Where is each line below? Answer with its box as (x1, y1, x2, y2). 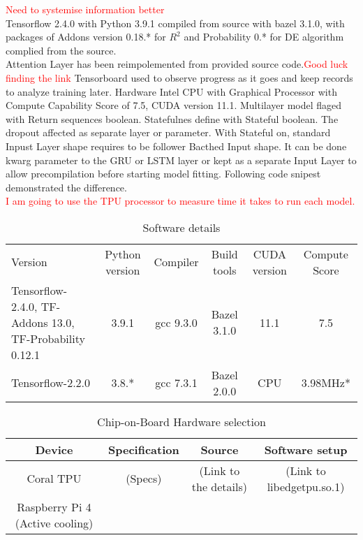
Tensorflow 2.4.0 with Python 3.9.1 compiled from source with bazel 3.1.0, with (6, 15, 345, 30)
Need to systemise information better (6, 2, 165, 16)
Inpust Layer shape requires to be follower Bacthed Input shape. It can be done (6, 138, 347, 153)
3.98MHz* (301, 374, 350, 391)
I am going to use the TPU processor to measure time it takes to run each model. (6, 194, 355, 208)
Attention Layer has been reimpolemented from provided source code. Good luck (6, 57, 348, 71)
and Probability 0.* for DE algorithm (184, 29, 344, 44)
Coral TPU (27, 470, 82, 487)
